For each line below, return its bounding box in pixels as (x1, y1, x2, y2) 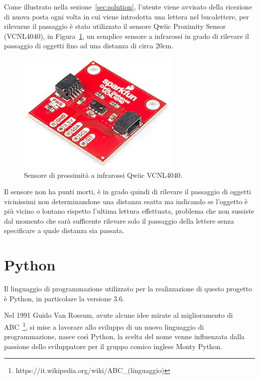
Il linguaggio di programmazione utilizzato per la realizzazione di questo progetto (4, 283, 252, 294)
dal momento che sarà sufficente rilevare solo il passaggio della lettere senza (4, 215, 234, 226)
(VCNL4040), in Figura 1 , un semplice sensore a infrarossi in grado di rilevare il (4, 30, 249, 41)
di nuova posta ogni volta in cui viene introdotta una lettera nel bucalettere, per (4, 11, 249, 21)
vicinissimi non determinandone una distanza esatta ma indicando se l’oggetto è (4, 196, 248, 206)
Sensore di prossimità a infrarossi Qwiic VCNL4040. (24, 169, 183, 180)
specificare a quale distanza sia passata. (4, 225, 125, 236)
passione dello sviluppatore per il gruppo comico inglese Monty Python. (4, 341, 223, 351)
